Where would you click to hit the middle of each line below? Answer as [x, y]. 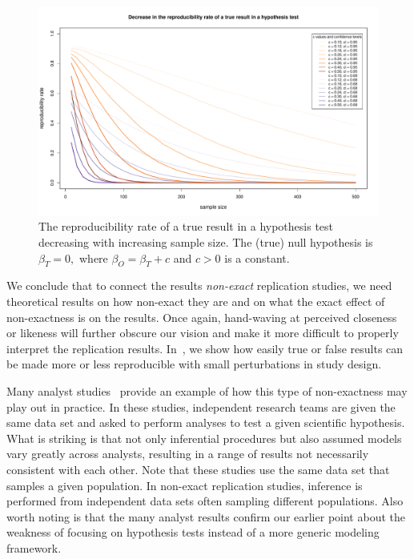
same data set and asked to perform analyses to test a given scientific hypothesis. [206, 422]
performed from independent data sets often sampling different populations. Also [205, 501]
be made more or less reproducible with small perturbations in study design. [194, 364]
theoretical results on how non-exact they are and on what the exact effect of [196, 302]
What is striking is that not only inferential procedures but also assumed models [204, 438]
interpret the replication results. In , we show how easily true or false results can [205, 348]
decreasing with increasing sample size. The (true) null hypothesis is [206, 242]
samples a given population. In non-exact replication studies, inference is [185, 485]
